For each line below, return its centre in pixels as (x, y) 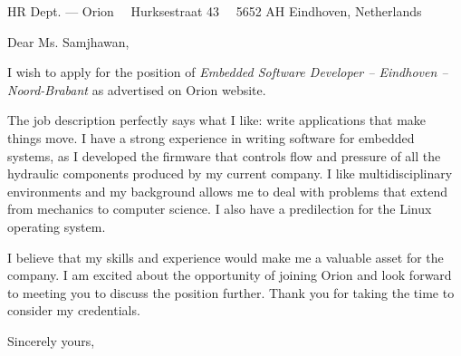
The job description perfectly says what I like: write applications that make (217, 120)
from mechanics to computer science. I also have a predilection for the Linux (220, 209)
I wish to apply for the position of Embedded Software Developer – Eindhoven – (228, 72)
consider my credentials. (74, 310)
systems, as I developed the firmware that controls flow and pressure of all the (224, 155)
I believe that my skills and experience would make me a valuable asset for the (226, 257)
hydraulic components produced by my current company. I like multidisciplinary (230, 173)
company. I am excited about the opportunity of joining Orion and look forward (230, 275)
